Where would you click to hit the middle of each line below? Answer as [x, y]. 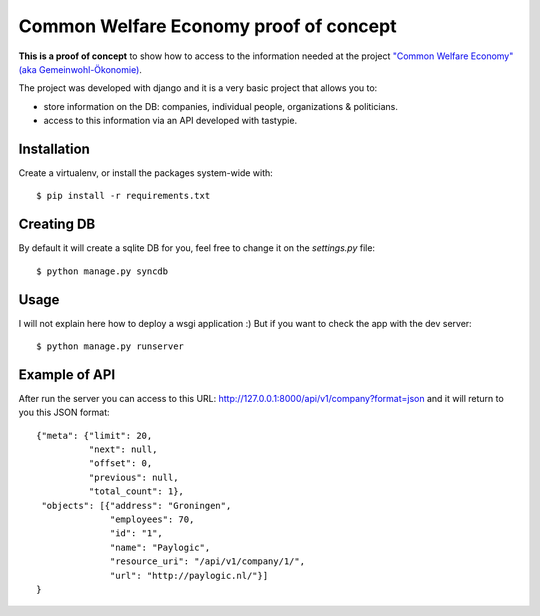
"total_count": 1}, [136, 491]
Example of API [67, 374]
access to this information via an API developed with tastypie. [170, 121]
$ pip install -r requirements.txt [123, 196]
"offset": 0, [120, 463]
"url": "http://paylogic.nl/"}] [189, 575]
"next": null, [123, 449]
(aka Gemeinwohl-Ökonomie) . [80, 69]
